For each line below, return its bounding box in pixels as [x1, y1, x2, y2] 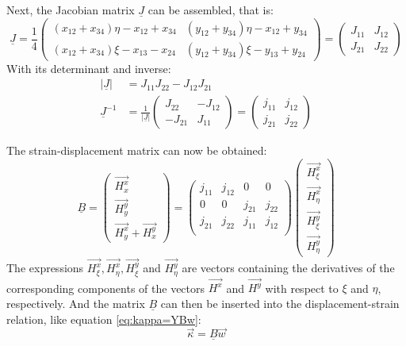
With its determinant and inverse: [6, 60, 171, 76]
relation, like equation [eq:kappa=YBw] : [6, 310, 201, 327]
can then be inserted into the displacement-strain [160, 294, 400, 311]
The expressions [6, 259, 84, 276]
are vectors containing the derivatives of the [182, 259, 395, 276]
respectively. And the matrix [6, 294, 145, 311]
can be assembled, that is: [147, 2, 274, 17]
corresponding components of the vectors [6, 279, 205, 296]
